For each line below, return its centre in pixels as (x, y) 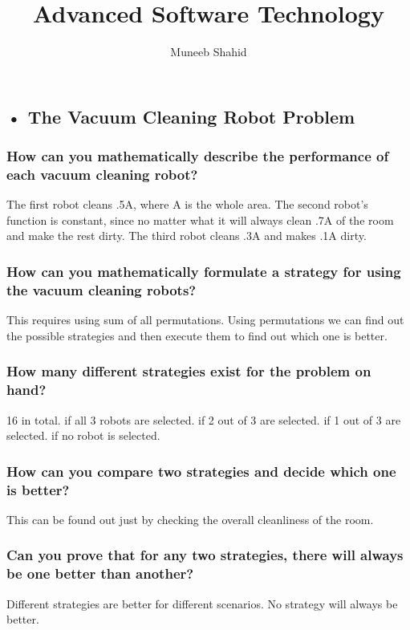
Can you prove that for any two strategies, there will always (205, 555)
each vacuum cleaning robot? (102, 174)
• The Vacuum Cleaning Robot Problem (181, 116)
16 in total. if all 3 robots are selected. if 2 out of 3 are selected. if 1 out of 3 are (204, 419)
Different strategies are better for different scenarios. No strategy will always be (202, 603)
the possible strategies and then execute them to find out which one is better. (197, 335)
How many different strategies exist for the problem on (189, 371)
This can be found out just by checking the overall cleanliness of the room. (190, 519)
